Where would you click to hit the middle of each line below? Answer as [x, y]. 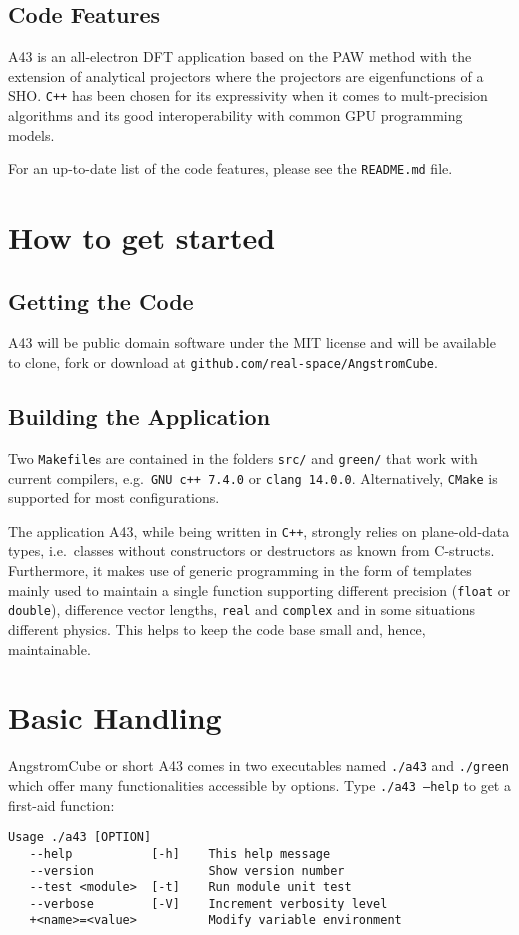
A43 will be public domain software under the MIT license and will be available [252, 342]
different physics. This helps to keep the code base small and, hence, [217, 628]
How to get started [142, 237]
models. [31, 134]
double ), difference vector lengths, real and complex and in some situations [242, 609]
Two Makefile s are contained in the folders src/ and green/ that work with [243, 457]
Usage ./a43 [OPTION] [80, 837]
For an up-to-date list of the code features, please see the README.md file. [230, 168]
